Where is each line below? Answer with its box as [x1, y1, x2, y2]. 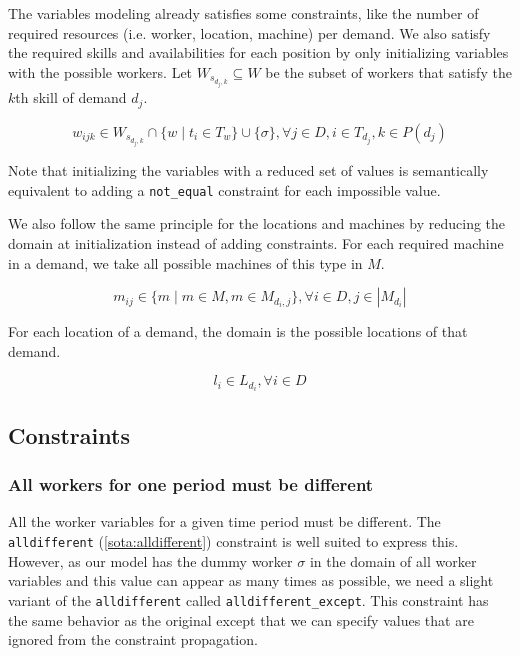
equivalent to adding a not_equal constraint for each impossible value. [8, 179, 441, 200]
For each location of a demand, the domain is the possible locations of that [8, 321, 468, 342]
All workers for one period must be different [8, 472, 374, 497]
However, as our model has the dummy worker [8, 550, 293, 571]
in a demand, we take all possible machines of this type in [8, 252, 363, 273]
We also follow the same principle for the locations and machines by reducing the [8, 213, 506, 234]
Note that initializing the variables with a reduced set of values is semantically [8, 160, 489, 181]
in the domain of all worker [309, 550, 477, 571]
